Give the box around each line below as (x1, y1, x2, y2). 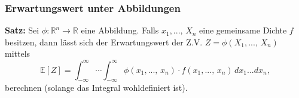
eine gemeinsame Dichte (199, 24, 287, 36)
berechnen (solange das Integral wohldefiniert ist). (5, 81, 188, 94)
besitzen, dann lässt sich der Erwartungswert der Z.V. (5, 35, 203, 48)
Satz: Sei (5, 24, 39, 36)
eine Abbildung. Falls (81, 24, 159, 36)
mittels (5, 47, 30, 60)
